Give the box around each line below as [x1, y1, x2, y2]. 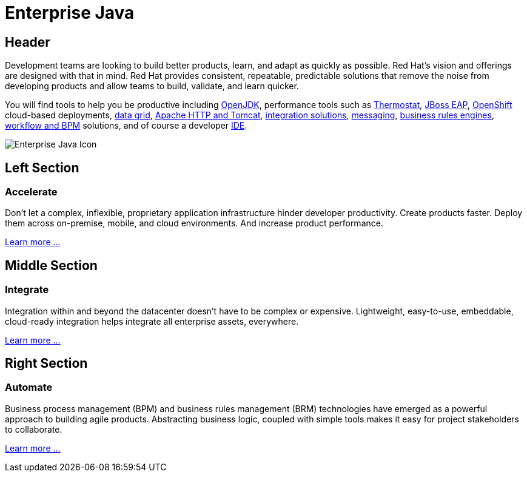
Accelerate [5, 186, 58, 198]
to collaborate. [5, 424, 62, 435]
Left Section [5, 160, 79, 175]
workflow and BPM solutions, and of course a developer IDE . [5, 120, 247, 131]
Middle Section [5, 257, 98, 273]
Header [5, 34, 50, 50]
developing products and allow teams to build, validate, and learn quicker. [5, 81, 299, 92]
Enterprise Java [5, 2, 135, 23]
